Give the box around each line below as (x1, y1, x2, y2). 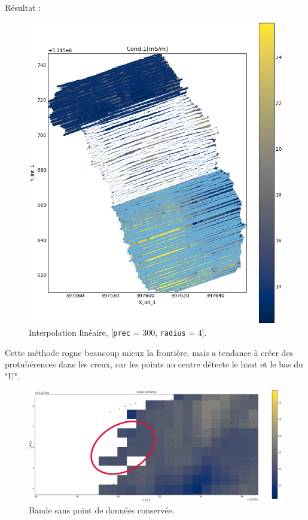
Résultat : (5, 1, 41, 13)
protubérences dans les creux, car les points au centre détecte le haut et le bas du (5, 358, 303, 370)
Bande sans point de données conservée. (29, 503, 175, 516)
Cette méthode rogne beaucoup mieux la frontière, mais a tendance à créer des (5, 346, 294, 358)
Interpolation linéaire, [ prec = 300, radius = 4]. (29, 326, 207, 338)
